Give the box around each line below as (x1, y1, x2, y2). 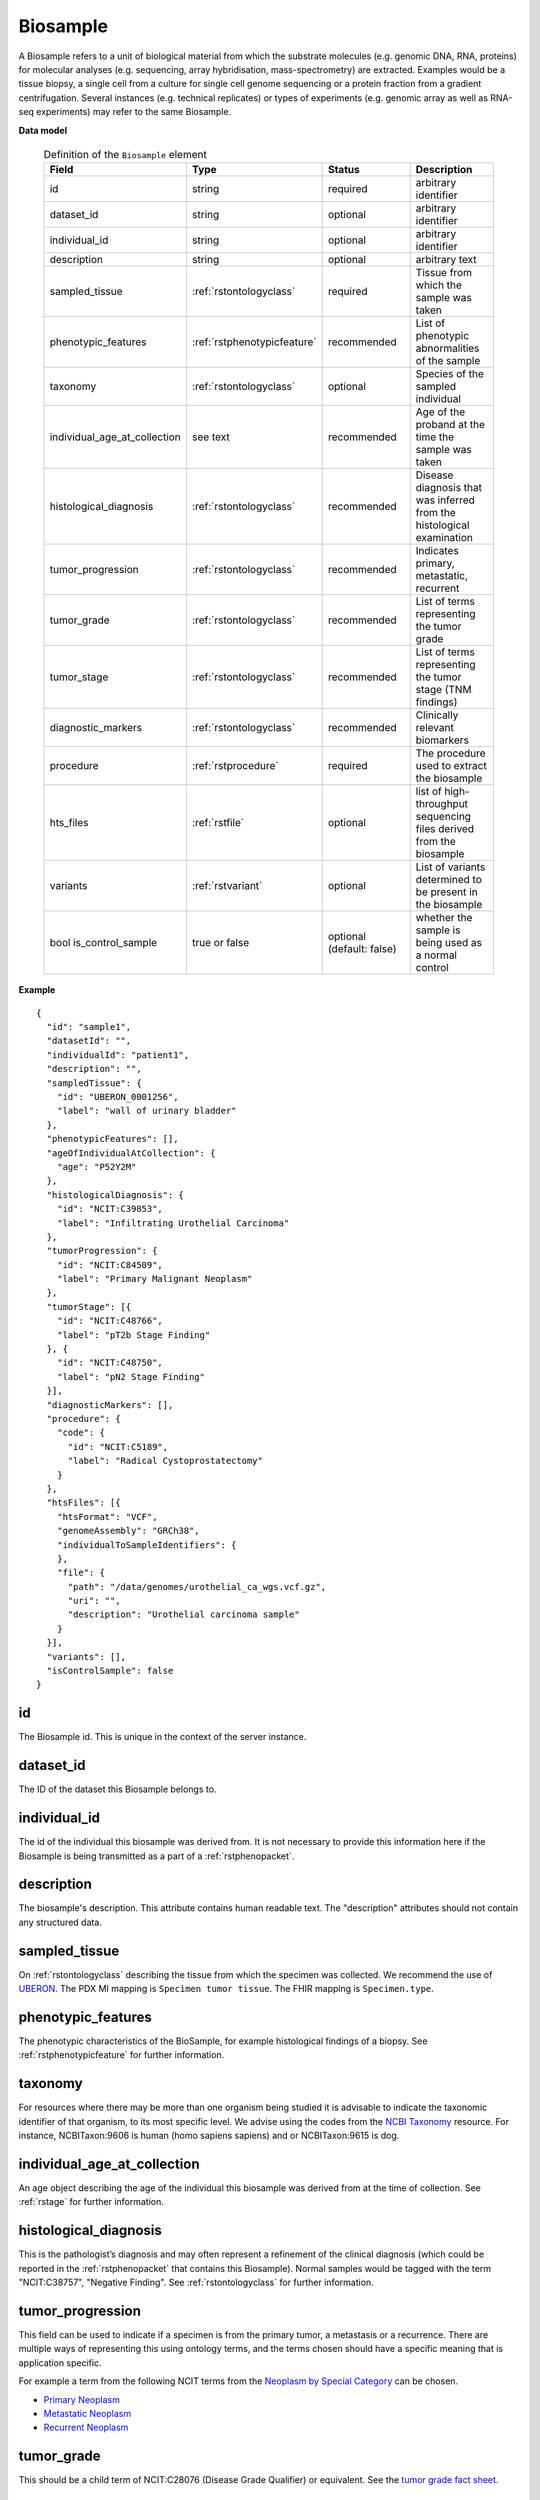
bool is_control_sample (49, 936, 158, 950)
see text (191, 430, 230, 444)
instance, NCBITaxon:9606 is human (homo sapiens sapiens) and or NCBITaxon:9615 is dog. (18, 2130, 400, 2142)
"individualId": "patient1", (46, 1049, 190, 1060)
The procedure (415, 746, 486, 760)
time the (415, 430, 455, 444)
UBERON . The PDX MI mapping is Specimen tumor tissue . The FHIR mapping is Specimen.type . (18, 1983, 434, 1995)
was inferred (415, 493, 475, 507)
